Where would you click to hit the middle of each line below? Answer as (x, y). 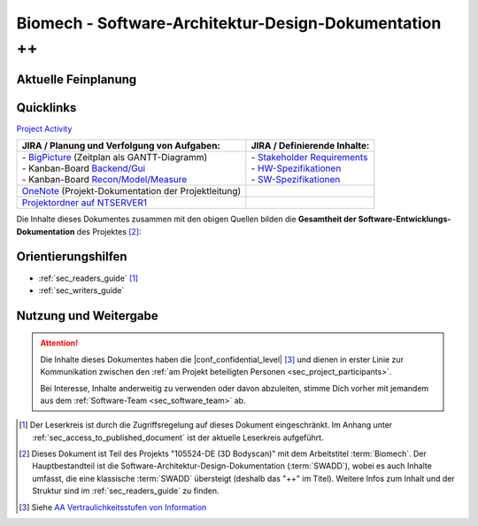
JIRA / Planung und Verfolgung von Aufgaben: (121, 146)
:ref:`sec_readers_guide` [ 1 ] (89, 278)
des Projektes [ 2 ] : (109, 231)
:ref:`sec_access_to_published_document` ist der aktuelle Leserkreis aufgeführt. (178, 437)
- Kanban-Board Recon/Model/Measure (104, 180)
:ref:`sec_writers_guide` (81, 290)
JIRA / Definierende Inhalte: (310, 146)
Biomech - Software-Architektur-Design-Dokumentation (229, 23)
